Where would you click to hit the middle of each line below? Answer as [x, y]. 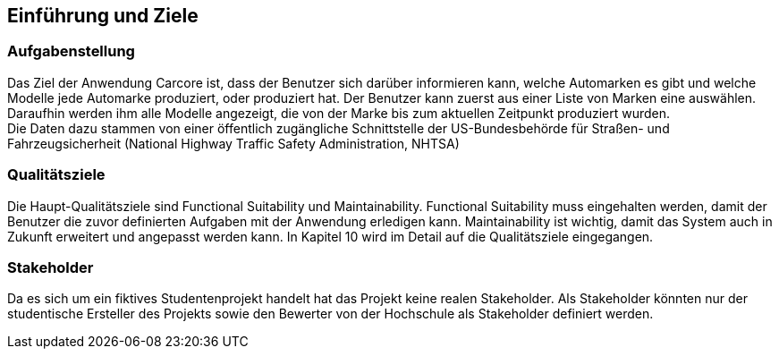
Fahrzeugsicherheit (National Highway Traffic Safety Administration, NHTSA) [233, 143]
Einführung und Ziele [103, 16]
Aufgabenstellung [71, 51]
